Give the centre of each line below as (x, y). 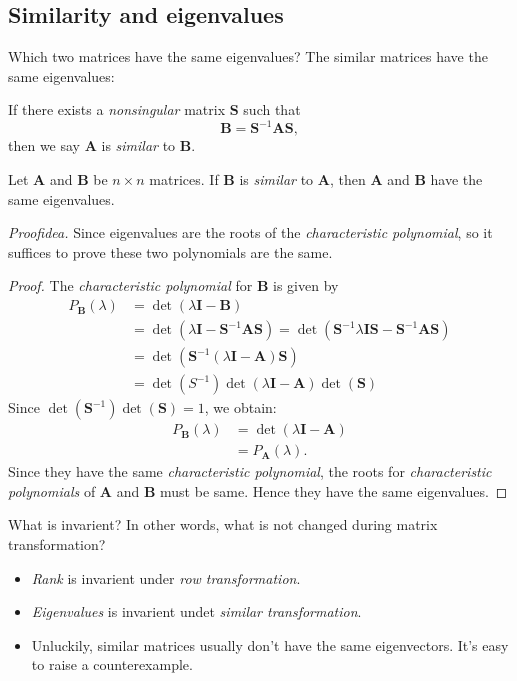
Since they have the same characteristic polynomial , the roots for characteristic (250, 471)
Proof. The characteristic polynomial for (130, 285)
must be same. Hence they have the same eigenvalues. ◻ (334, 490)
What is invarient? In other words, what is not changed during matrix (223, 524)
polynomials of (52, 490)
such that (272, 109)
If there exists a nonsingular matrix (117, 109)
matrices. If (184, 179)
